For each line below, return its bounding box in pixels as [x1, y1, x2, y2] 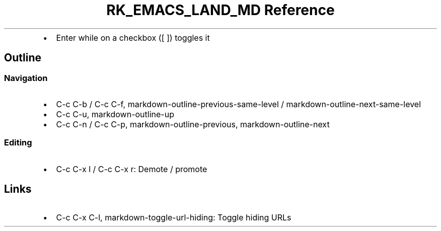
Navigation [4, 72, 48, 83]
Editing [4, 137, 32, 148]
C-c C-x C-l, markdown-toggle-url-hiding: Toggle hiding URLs [56, 212, 291, 222]
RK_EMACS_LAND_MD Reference [106, 2, 335, 19]
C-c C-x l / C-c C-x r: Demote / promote [56, 164, 207, 174]
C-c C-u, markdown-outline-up [56, 109, 174, 119]
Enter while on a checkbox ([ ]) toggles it [56, 32, 210, 43]
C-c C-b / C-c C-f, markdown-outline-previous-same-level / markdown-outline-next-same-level [56, 99, 421, 109]
